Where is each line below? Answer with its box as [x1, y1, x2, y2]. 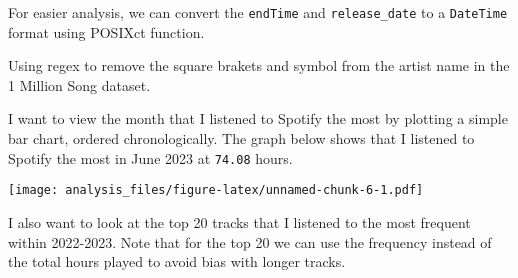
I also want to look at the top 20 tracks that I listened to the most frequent [8, 211, 471, 232]
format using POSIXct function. [8, 21, 205, 42]
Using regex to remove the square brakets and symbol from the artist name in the [8, 55, 510, 76]
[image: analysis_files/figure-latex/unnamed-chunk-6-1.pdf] [8, 183, 424, 198]
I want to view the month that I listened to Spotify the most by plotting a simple [8, 108, 508, 129]
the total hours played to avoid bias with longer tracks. [8, 251, 346, 272]
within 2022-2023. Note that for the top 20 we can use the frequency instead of [8, 231, 492, 252]
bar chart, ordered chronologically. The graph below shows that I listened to [8, 128, 475, 149]
